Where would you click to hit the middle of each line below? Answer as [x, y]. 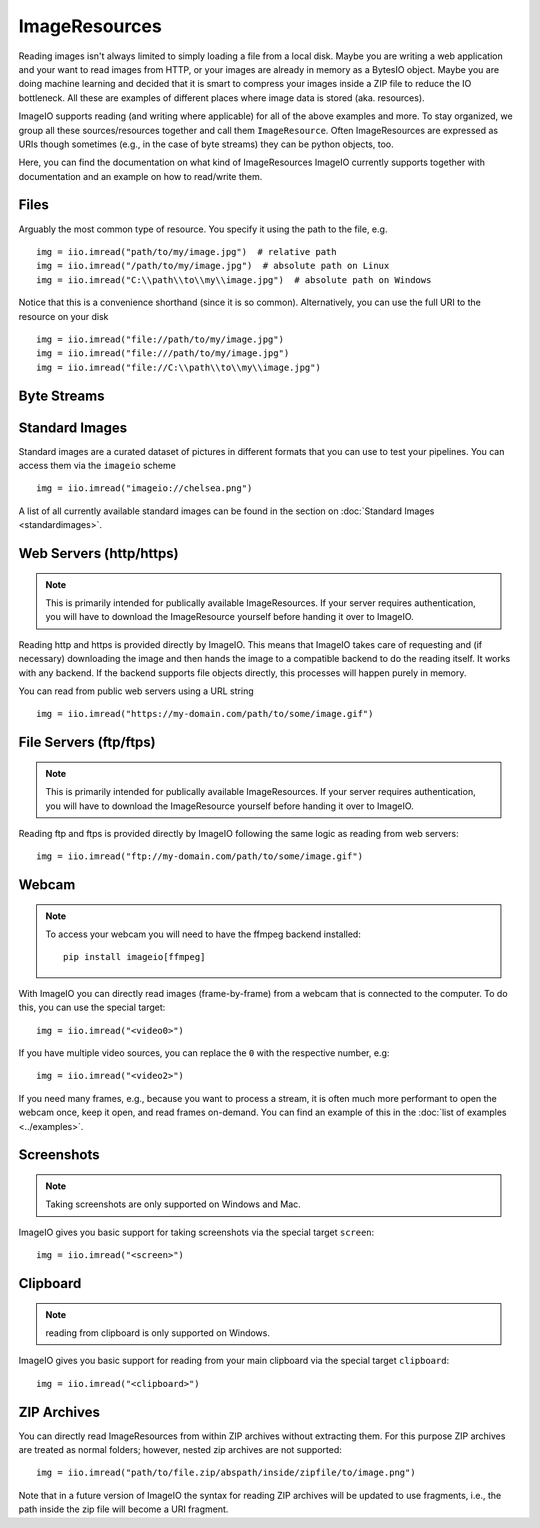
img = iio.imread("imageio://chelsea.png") [144, 488]
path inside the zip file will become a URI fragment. [123, 1509]
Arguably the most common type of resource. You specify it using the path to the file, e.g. [203, 229]
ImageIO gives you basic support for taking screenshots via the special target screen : [196, 1232]
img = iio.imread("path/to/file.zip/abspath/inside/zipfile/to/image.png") [226, 1473]
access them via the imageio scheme [97, 466]
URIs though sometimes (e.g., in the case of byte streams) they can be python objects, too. [206, 144]
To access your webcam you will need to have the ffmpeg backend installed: [203, 934]
